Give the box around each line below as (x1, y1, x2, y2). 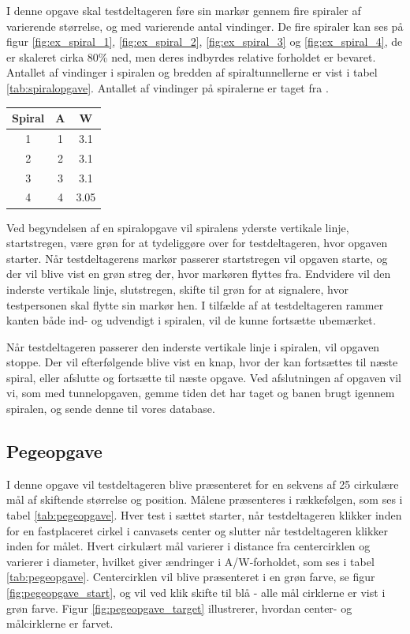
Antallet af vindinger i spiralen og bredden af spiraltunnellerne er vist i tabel (6, 64, 378, 81)
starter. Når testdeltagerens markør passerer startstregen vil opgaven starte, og (6, 249, 388, 266)
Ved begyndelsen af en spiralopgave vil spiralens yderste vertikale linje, (6, 219, 349, 235)
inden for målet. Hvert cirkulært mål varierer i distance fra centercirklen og (6, 538, 371, 554)
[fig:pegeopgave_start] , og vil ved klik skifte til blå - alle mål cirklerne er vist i (6, 584, 386, 601)
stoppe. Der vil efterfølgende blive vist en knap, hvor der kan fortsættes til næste (6, 354, 398, 370)
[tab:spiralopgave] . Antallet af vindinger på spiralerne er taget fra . (6, 79, 329, 96)
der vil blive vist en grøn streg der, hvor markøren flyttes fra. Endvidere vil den (6, 265, 391, 282)
